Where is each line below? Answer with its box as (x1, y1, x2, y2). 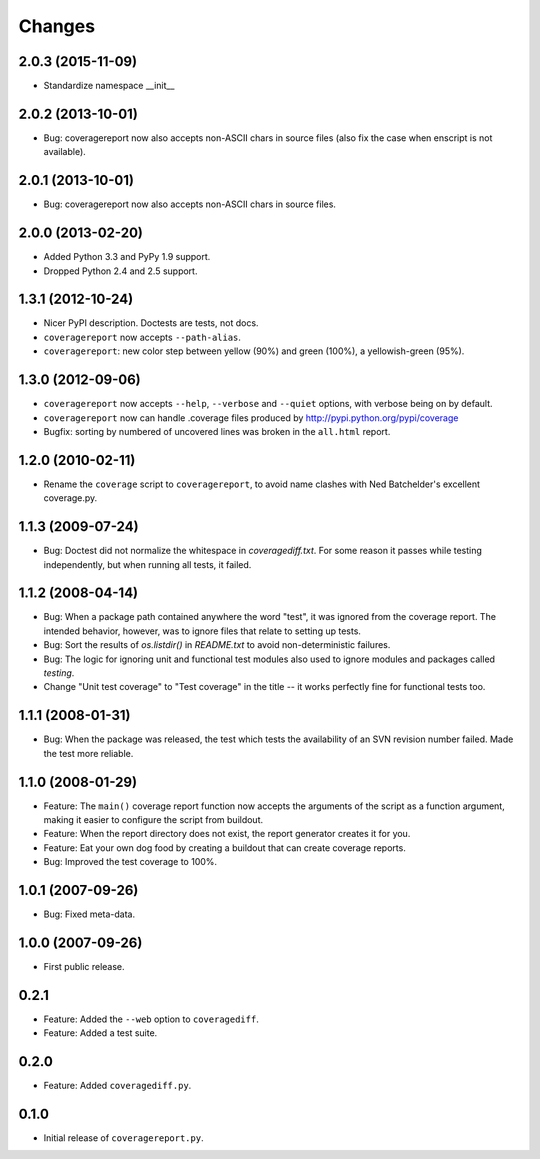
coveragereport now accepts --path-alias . (43, 331, 242, 343)
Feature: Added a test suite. (43, 1027, 158, 1039)
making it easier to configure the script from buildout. (43, 813, 264, 825)
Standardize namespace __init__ (43, 80, 175, 92)
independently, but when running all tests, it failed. (43, 558, 252, 570)
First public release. (43, 960, 125, 972)
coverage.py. (43, 492, 98, 504)
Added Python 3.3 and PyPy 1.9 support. (43, 251, 211, 263)
